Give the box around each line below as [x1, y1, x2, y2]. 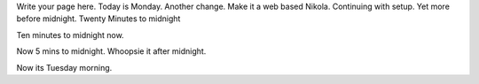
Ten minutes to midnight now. [16, 29, 124, 40]
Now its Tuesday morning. [16, 62, 113, 73]
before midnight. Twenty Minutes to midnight [16, 13, 181, 24]
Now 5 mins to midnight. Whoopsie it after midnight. [16, 46, 207, 57]
